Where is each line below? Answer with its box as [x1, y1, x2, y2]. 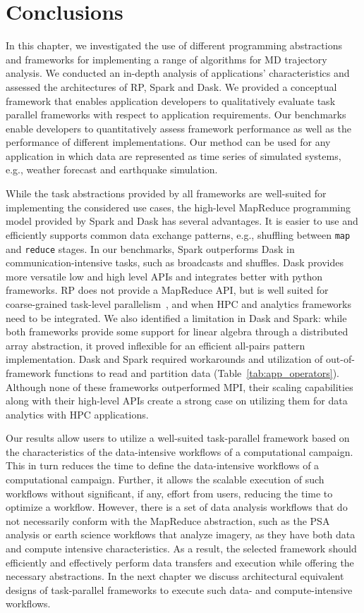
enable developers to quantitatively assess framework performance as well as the [6, 120, 351, 135]
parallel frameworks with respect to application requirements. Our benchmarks [6, 107, 346, 122]
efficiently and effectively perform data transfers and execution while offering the [6, 555, 354, 569]
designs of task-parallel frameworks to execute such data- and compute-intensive [6, 582, 353, 597]
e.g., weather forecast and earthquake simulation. [6, 162, 218, 177]
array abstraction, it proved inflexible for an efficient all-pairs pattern [6, 338, 305, 352]
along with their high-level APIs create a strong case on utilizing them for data [6, 393, 348, 408]
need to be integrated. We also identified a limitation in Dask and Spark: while [6, 310, 347, 325]
